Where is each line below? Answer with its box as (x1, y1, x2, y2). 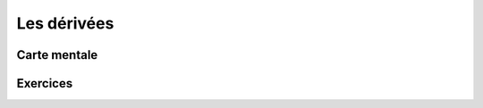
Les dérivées (16, 13, 114, 33)
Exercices (16, 76, 73, 91)
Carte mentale (16, 47, 98, 62)
